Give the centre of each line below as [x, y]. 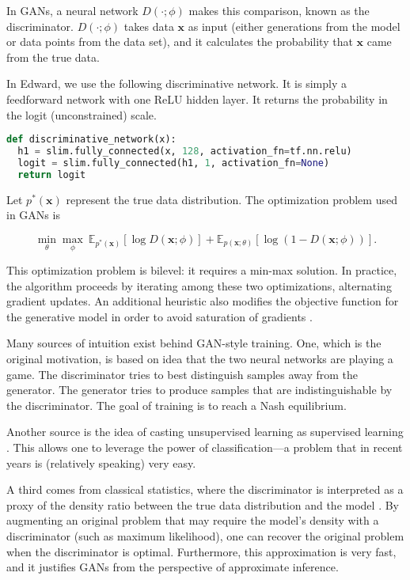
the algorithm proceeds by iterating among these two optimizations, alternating [199, 285]
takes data [149, 26]
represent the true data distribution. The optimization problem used [232, 199]
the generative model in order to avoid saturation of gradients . [159, 316]
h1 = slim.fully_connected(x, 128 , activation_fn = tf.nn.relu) [185, 152]
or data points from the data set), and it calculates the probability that [180, 42]
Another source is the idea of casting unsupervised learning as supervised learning [205, 432]
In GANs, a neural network [72, 10]
